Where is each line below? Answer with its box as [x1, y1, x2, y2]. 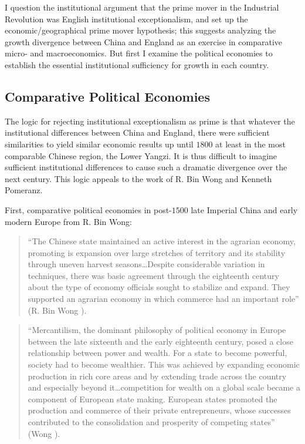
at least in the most [215, 137, 286, 150]
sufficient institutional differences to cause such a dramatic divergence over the [5, 161, 287, 173]
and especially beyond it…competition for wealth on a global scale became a [28, 381, 300, 393]
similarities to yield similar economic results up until [5, 137, 194, 150]
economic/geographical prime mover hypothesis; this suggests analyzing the [5, 24, 276, 36]
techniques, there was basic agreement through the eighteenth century [28, 269, 279, 281]
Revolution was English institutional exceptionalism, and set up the [5, 12, 248, 25]
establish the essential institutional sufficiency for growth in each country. [5, 58, 269, 70]
